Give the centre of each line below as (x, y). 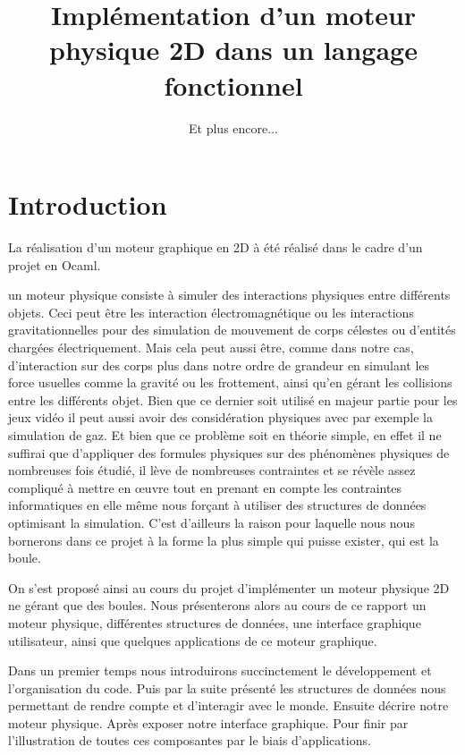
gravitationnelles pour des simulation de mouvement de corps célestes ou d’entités (232, 330)
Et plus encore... (233, 127)
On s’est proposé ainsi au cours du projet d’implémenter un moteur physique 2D (229, 587)
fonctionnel (233, 85)
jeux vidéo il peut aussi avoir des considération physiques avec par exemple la (221, 417)
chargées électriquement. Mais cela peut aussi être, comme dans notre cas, (211, 347)
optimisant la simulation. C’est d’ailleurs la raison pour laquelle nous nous (211, 522)
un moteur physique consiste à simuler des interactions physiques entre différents (229, 295)
